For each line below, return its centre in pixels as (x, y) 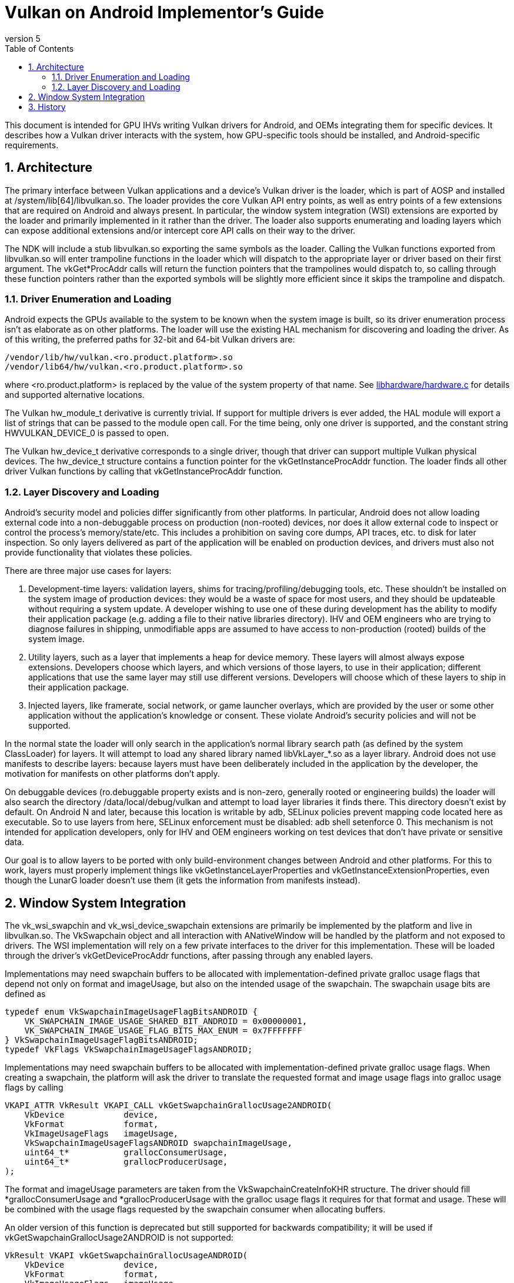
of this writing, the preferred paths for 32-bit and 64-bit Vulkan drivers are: (150, 340)
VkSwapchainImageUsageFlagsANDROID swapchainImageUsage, (158, 1143)
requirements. (32, 145)
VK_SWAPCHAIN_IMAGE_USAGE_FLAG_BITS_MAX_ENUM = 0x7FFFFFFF (163, 1030)
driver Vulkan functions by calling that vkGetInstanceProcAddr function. (144, 471)
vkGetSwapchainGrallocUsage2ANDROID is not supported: (119, 1237)
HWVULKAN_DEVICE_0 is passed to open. (87, 433)
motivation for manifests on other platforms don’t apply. (112, 774)
